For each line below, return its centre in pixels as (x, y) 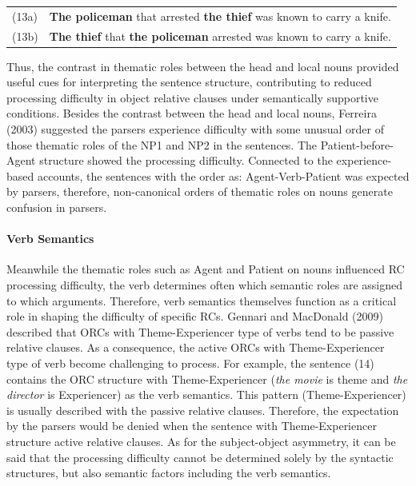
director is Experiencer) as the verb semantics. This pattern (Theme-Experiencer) (206, 394)
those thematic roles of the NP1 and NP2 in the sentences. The (162, 144)
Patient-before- (357, 144)
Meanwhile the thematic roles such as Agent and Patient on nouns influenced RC (206, 269)
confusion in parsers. (57, 207)
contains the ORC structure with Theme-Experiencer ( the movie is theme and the (207, 378)
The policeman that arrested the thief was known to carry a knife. (220, 16)
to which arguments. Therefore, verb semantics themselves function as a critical (202, 300)
